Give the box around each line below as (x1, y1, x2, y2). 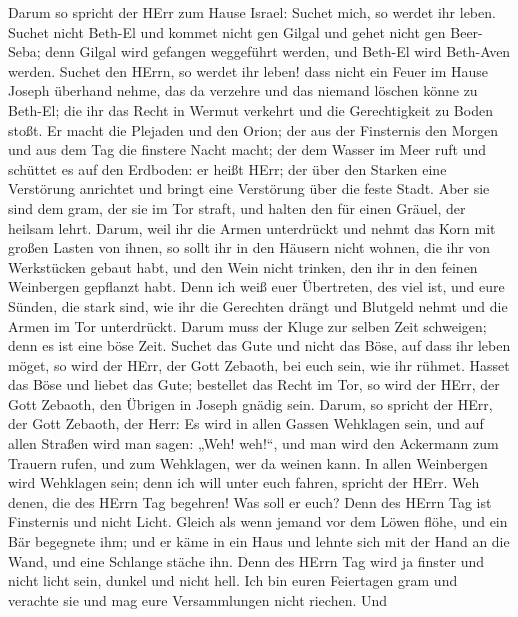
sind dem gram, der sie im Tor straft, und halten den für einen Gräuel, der (8, 197, 466, 218)
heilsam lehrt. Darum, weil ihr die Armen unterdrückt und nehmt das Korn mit (8, 217, 496, 238)
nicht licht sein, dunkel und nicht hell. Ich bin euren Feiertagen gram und (8, 570, 458, 591)
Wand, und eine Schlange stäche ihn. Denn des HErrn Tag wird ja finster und (8, 550, 485, 571)
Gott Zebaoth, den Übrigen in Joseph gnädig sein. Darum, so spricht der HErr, (8, 393, 493, 414)
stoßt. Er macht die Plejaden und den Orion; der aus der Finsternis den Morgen (8, 119, 498, 140)
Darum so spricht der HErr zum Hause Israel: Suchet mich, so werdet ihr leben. (8, 2, 496, 22)
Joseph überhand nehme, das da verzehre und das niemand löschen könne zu (8, 80, 478, 101)
